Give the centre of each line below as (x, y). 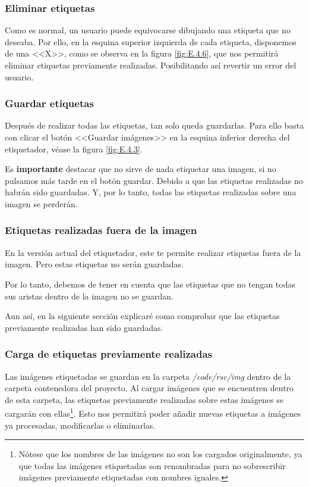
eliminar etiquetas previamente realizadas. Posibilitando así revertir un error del (151, 65)
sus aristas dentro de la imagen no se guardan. (89, 296)
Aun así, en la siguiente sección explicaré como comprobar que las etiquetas (142, 316)
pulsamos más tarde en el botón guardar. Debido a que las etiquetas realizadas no (154, 180)
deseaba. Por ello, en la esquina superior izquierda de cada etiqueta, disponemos (151, 41)
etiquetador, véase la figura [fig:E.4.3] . (74, 149)
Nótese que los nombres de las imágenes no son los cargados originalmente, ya (160, 454)
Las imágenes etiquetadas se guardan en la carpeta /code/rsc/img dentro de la (148, 376)
